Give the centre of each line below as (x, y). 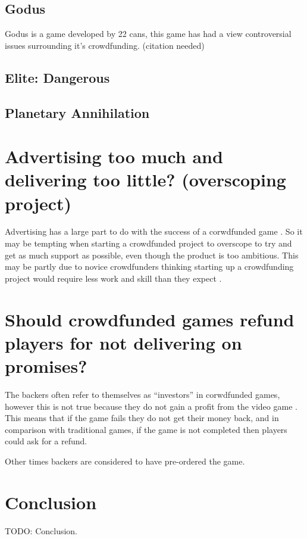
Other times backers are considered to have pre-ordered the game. (125, 461)
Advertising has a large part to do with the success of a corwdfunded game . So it (154, 231)
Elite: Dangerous (57, 77)
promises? (46, 365)
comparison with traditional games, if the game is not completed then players (146, 429)
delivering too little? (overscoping (145, 180)
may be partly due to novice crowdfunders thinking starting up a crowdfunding (149, 267)
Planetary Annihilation (77, 112)
